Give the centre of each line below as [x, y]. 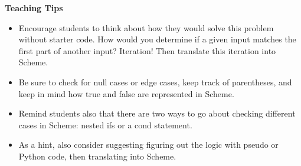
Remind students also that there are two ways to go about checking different [157, 113]
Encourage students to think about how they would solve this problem [146, 27]
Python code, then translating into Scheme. [97, 156]
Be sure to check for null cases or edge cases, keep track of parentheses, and [155, 82]
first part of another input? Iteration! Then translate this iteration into [147, 50]
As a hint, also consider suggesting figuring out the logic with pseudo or [148, 145]
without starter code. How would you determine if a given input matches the [157, 39]
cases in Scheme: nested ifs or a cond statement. [105, 124]
